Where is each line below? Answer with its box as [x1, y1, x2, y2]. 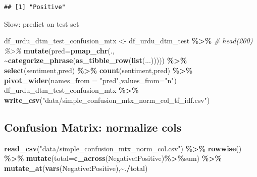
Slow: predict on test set [4, 18, 79, 29]
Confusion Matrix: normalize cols [4, 119, 182, 135]
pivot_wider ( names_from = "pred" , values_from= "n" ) [4, 75, 177, 85]
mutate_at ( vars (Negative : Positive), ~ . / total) [4, 162, 148, 173]
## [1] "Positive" [4, 4, 66, 11]
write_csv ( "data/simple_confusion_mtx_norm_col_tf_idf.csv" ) [4, 94, 210, 105]
